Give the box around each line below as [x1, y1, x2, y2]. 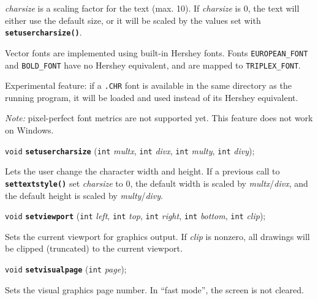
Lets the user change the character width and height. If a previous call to [5, 165, 280, 178]
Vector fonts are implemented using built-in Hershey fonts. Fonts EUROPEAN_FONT [5, 46, 308, 59]
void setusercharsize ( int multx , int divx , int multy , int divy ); [5, 144, 255, 157]
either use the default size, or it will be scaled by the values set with [5, 13, 261, 26]
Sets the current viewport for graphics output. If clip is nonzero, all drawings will [5, 230, 310, 242]
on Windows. [5, 124, 54, 136]
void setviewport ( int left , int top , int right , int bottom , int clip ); [5, 209, 266, 222]
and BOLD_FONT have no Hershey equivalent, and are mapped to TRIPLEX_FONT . [5, 58, 301, 71]
